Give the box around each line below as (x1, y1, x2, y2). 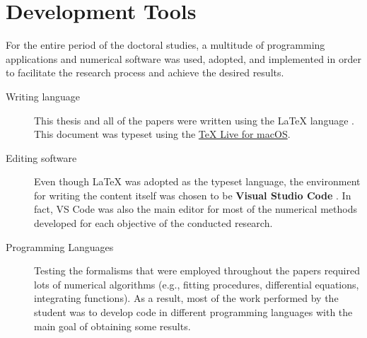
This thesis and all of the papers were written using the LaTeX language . (34, 112, 354, 127)
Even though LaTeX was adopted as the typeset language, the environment (34, 174, 361, 189)
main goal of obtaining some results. (34, 318, 191, 333)
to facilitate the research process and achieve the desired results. (6, 65, 284, 80)
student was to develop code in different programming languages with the (34, 305, 353, 320)
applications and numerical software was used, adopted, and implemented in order (6, 51, 361, 66)
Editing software (6, 150, 77, 165)
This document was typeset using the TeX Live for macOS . (34, 127, 291, 141)
